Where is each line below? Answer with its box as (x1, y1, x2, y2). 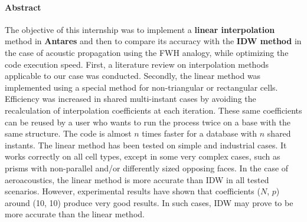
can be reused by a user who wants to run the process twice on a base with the (5, 115, 290, 128)
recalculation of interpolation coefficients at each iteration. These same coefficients (5, 104, 302, 116)
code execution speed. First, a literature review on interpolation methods (5, 58, 269, 70)
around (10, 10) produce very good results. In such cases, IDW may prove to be (5, 196, 293, 208)
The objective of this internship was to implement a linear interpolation (5, 23, 275, 35)
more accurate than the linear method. (5, 208, 145, 220)
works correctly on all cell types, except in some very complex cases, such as (5, 150, 280, 163)
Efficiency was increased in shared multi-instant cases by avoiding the (5, 92, 256, 105)
